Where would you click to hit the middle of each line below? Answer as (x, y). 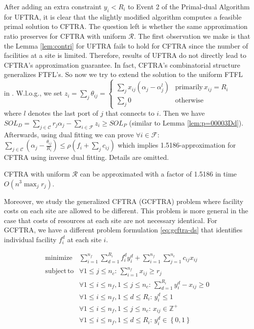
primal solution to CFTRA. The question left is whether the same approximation (126, 26)
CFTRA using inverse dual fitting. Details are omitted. (86, 157)
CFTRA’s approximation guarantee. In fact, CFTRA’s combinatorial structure (122, 64)
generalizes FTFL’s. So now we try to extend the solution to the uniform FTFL (123, 74)
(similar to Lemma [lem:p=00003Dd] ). (186, 122)
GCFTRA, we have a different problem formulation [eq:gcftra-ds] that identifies (123, 230)
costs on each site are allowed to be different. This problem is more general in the (126, 211)
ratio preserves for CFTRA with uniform (65, 36)
